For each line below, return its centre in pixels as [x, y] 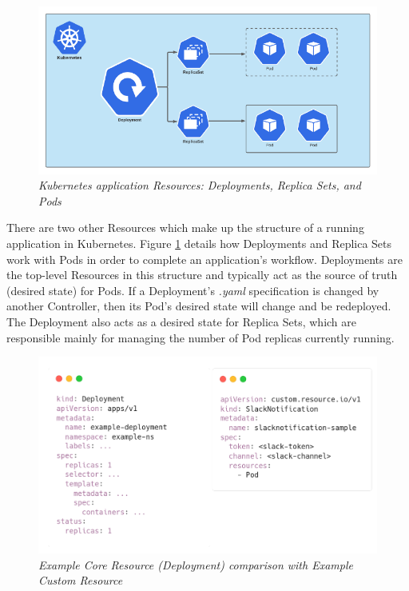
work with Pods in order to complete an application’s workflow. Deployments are [204, 259]
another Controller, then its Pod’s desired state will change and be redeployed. [199, 306]
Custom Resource [81, 580]
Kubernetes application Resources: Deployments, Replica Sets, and [200, 185]
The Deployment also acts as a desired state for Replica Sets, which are [182, 321]
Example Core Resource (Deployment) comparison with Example [196, 564]
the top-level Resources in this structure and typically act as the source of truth [202, 275]
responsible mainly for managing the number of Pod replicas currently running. [201, 337]
